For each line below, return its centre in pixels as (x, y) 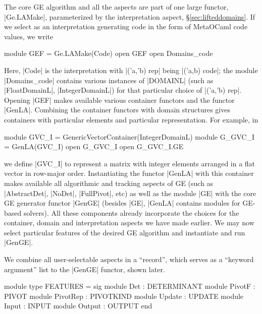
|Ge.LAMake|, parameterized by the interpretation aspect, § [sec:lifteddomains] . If (130, 16)
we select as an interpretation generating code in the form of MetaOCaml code (126, 26)
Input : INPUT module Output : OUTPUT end (78, 306)
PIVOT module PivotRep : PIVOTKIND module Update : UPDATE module (124, 296)
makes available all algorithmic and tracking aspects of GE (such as (109, 183)
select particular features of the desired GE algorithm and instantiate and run (125, 232)
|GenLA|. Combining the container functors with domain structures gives (117, 110)
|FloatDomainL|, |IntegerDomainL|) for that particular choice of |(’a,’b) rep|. (123, 90)
